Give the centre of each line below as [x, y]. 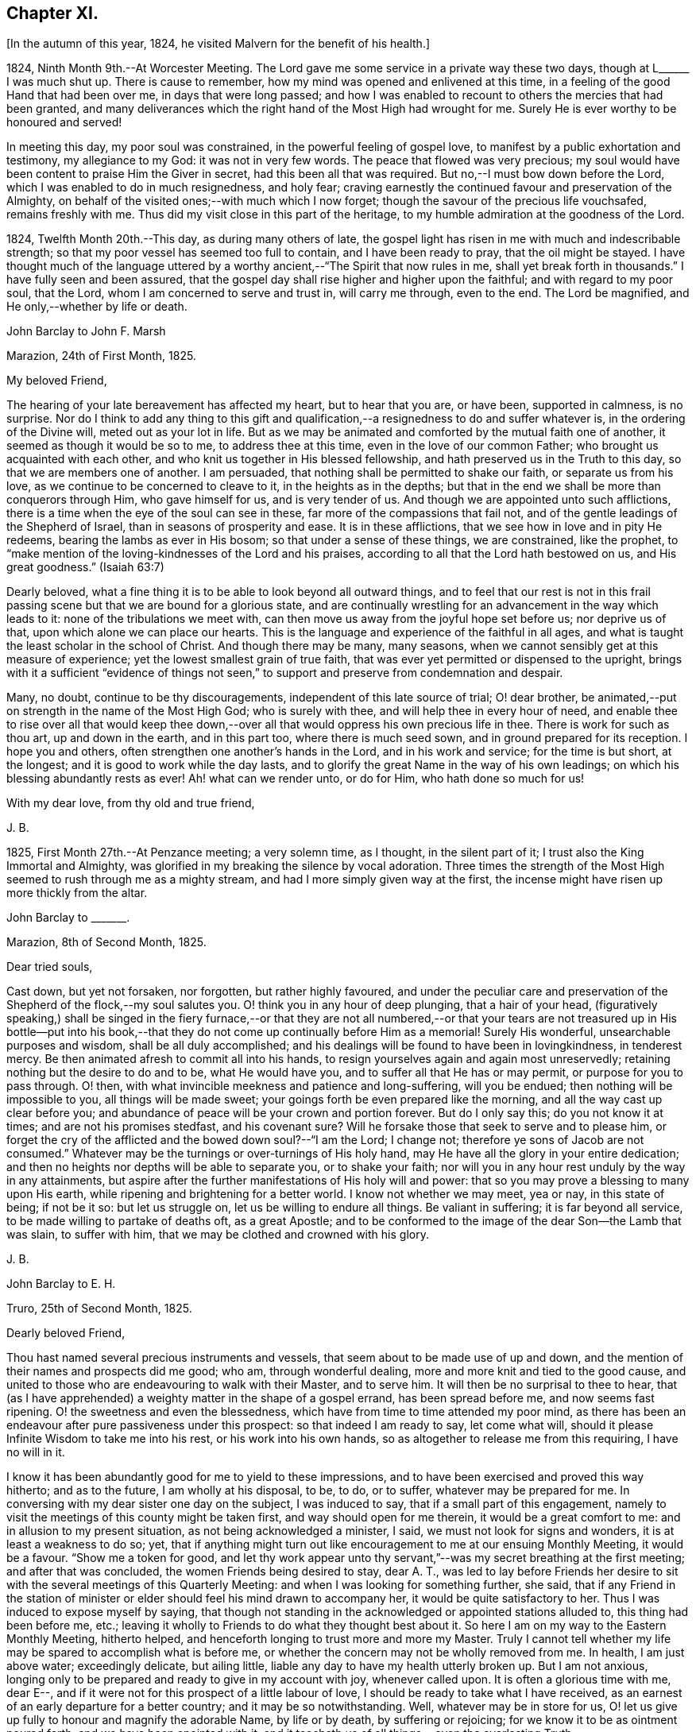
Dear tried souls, [50, 967]
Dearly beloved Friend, [66, 1333]
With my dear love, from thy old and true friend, [131, 803]
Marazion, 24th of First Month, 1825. [101, 356]
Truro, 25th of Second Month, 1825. [99, 1309]
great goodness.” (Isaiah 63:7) [85, 567]
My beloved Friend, [57, 381]
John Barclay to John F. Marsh [86, 331]
